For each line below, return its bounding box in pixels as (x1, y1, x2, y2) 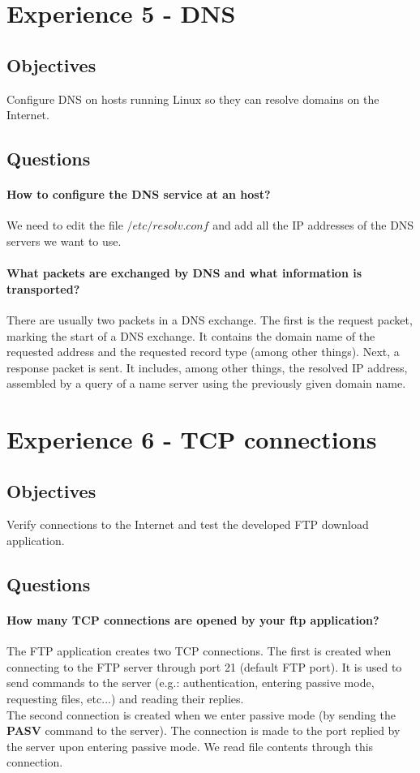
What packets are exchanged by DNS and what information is (6, 264, 362, 281)
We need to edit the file (6, 217, 123, 234)
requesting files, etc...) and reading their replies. (6, 690, 244, 707)
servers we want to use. (6, 232, 122, 249)
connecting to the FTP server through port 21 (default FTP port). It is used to (6, 658, 402, 675)
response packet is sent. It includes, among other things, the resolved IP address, (6, 359, 408, 376)
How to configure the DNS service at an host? (6, 186, 271, 203)
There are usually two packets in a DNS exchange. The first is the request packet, (6, 311, 413, 328)
